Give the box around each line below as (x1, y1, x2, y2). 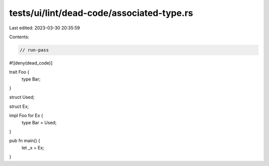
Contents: (9, 34, 29, 40)
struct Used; (9, 94, 35, 100)
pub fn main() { (9, 138, 40, 144)
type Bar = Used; (21, 119, 57, 125)
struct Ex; (9, 103, 29, 109)
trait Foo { (9, 69, 30, 75)
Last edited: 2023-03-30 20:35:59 (9, 25, 80, 31)
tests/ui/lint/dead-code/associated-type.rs (9, 7, 194, 18)
